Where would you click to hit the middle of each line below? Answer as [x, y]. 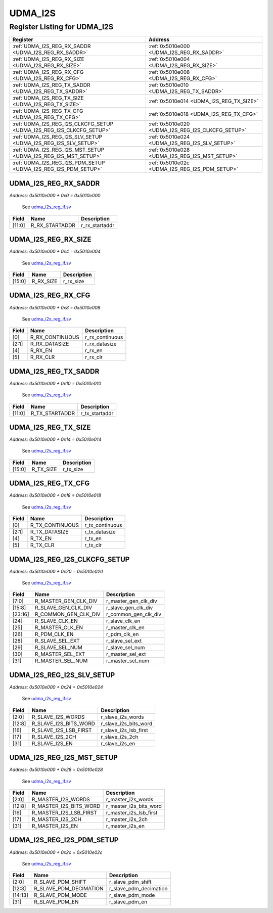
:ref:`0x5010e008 [169, 72]
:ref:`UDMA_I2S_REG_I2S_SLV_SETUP [57, 137]
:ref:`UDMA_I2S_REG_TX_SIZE [48, 98]
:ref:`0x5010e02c [169, 163]
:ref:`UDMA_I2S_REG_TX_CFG [48, 111]
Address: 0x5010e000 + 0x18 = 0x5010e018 [55, 495]
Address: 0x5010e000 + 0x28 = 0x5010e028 [56, 770]
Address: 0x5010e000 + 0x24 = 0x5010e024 [56, 687]
